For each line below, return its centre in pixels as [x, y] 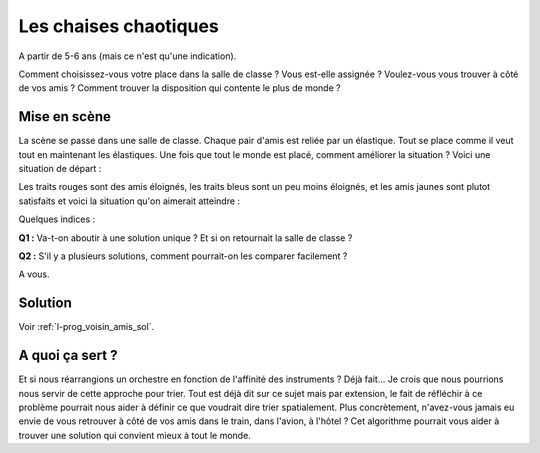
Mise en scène [65, 116]
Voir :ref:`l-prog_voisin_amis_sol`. [86, 327]
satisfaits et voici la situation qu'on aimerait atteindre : [129, 201]
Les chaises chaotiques [118, 26]
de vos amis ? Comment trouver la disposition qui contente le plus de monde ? [179, 88]
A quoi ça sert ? [68, 355]
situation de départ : [60, 169]
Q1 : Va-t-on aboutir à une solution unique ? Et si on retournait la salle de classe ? [185, 237]
